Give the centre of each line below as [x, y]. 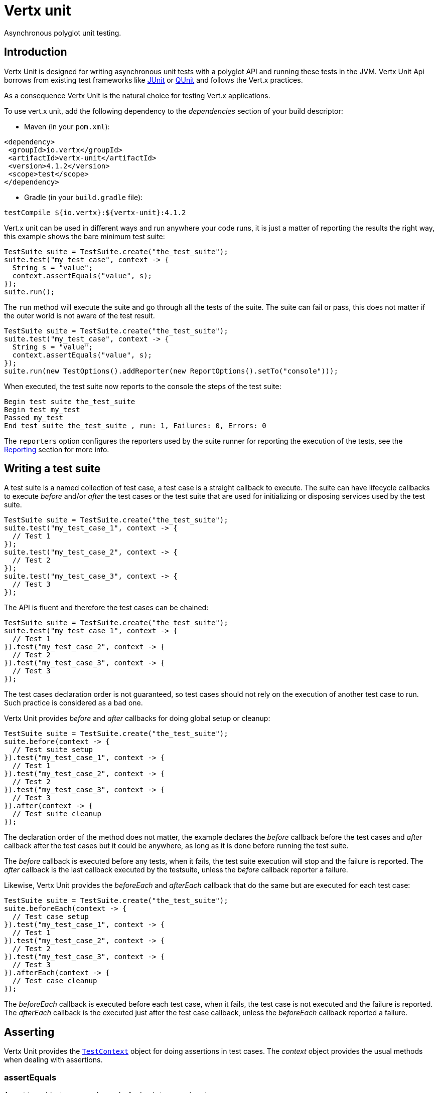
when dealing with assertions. [53, 1060]
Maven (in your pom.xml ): [67, 126]
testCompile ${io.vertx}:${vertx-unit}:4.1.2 [95, 212]
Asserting [29, 1032]
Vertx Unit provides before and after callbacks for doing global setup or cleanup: [137, 718]
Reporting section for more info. [57, 449]
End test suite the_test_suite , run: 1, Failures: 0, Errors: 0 [135, 425]
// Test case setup [50, 917]
